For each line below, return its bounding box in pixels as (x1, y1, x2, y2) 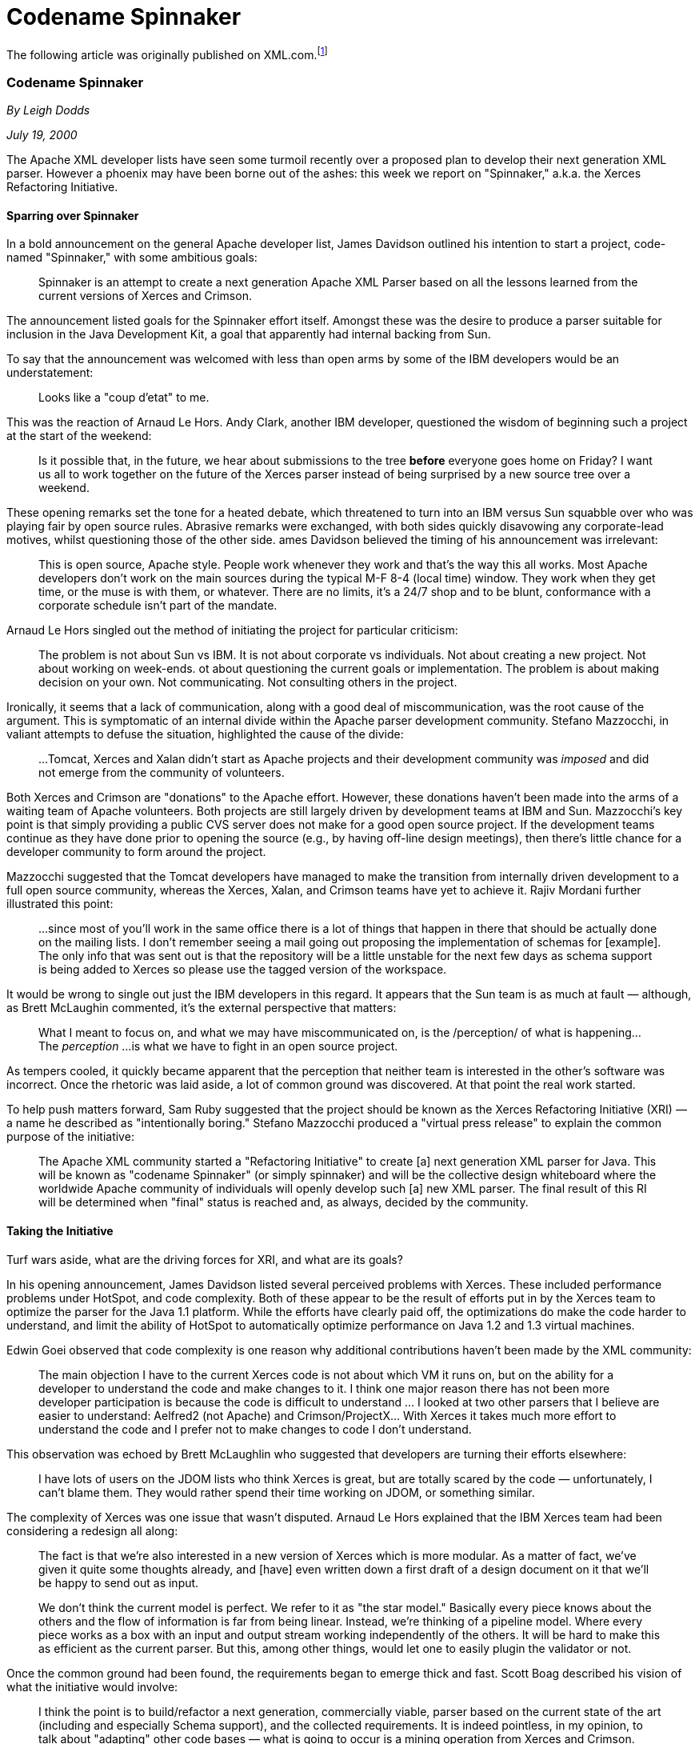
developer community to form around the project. (6, 845, 266, 859)
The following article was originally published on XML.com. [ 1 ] (6, 45, 328, 62)
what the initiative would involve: (6, 1679, 178, 1694)
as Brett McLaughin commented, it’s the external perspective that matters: (6, 1001, 397, 1015)
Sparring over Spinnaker (6, 208, 139, 222)
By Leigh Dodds (6, 103, 90, 118)
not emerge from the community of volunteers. (38, 766, 285, 780)
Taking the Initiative (6, 1223, 114, 1238)
